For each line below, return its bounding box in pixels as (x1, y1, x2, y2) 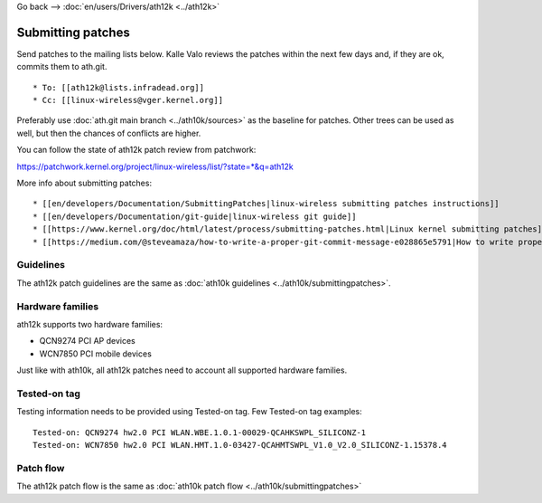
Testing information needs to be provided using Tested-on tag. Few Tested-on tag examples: (16, 406, 363, 417)
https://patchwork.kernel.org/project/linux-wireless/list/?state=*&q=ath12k (16, 161, 294, 172)
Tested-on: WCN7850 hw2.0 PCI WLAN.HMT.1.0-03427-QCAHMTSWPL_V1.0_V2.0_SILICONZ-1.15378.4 (33, 440, 447, 450)
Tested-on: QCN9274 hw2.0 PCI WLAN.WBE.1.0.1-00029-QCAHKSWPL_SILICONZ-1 (33, 427, 367, 438)
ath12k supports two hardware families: (16, 318, 163, 329)
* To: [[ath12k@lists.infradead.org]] (33, 82, 205, 92)
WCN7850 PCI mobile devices (39, 348, 153, 359)
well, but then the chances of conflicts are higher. (16, 128, 201, 138)
